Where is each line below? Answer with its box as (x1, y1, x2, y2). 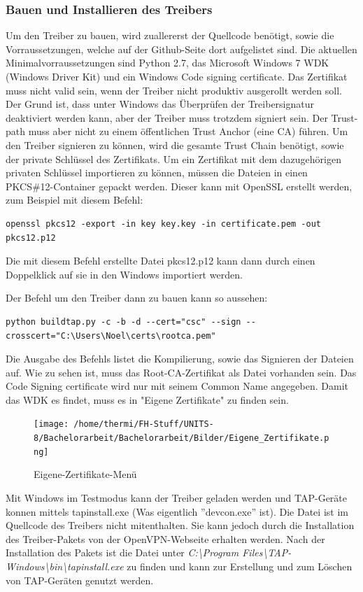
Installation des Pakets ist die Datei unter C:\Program (6, 545, 239, 560)
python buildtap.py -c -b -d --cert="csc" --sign (6, 316, 241, 327)
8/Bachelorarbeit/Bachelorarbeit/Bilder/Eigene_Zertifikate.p (34, 433, 329, 444)
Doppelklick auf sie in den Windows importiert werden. (6, 267, 243, 281)
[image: (34, 419, 69, 430)
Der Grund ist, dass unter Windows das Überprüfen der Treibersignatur (6, 97, 314, 111)
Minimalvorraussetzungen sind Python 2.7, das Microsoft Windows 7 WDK (6, 55, 329, 70)
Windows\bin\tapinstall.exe (6, 559, 124, 573)
